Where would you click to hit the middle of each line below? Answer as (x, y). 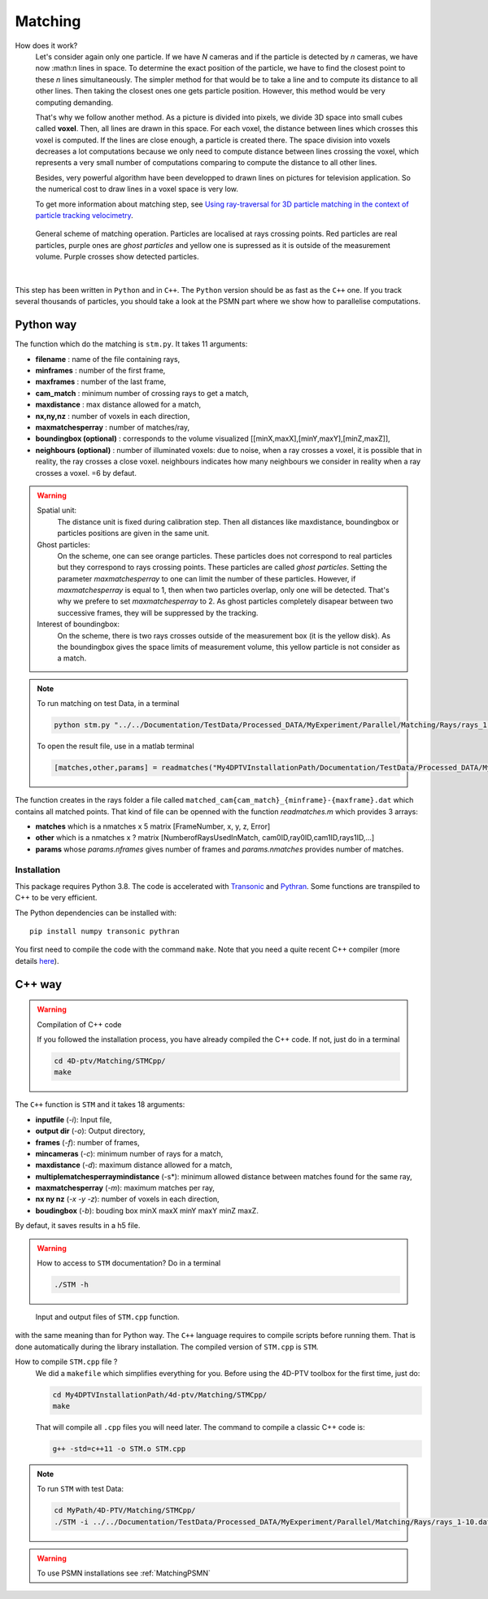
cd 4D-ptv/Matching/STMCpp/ (110, 1061)
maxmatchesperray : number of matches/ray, (113, 427)
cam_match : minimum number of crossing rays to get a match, (142, 393)
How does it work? (46, 46)
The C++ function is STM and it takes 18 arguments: (100, 1104)
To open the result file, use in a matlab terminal (115, 746)
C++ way (39, 984)
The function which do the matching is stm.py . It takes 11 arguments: (131, 344)
